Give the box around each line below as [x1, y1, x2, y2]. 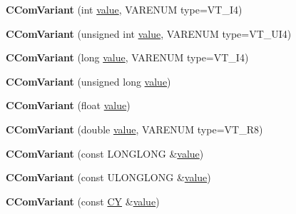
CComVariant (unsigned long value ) [6, 73, 171, 88]
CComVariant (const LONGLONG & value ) [6, 146, 204, 160]
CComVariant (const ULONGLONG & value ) [6, 170, 211, 185]
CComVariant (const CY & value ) [6, 193, 160, 208]
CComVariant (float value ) [6, 98, 131, 113]
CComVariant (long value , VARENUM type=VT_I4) [6, 50, 249, 65]
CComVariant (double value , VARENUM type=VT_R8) [6, 121, 263, 136]
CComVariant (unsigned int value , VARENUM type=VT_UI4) [6, 26, 292, 41]
